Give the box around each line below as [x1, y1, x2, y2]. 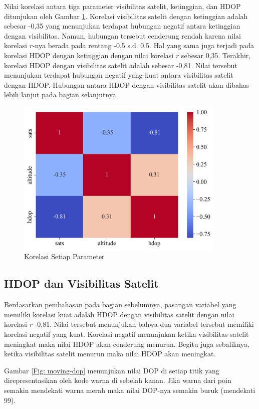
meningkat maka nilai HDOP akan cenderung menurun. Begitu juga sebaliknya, [4, 338, 250, 349]
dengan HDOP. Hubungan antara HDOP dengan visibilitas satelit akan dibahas [4, 79, 249, 90]
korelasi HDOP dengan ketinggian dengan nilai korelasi [4, 50, 174, 60]
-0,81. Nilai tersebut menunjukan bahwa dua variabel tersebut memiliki [35, 319, 254, 329]
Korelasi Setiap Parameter [24, 251, 105, 262]
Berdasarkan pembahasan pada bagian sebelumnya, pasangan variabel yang [4, 299, 236, 310]
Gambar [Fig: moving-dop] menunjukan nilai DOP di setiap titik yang [4, 365, 219, 375]
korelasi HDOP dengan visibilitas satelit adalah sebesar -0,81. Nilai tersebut [4, 60, 237, 70]
